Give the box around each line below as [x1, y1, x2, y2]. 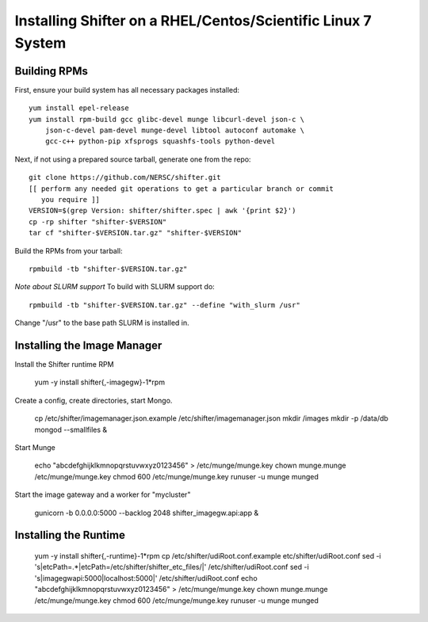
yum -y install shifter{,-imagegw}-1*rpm [34, 377, 166, 387]
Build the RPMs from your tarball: [14, 246, 123, 255]
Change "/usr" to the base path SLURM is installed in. [14, 318, 189, 328]
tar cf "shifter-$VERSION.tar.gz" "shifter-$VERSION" [29, 228, 242, 238]
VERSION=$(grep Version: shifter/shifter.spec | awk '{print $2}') [29, 206, 296, 216]
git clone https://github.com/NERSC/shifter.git [29, 173, 221, 182]
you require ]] [40, 195, 101, 204]
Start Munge [14, 442, 55, 452]
